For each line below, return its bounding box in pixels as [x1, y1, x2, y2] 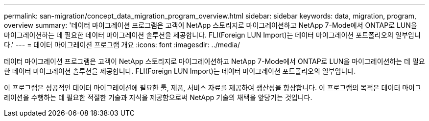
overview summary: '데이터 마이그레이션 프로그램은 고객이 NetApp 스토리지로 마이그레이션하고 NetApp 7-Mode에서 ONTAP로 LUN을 [4, 21, 417, 29]
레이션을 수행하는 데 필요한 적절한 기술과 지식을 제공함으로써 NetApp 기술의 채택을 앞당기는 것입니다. [4, 93, 312, 101]
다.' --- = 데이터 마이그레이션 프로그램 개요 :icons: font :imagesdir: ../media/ [4, 40, 240, 49]
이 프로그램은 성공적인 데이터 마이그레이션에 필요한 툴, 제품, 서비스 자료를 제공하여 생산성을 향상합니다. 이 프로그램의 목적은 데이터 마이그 [4, 83, 421, 92]
